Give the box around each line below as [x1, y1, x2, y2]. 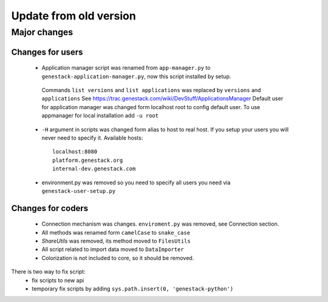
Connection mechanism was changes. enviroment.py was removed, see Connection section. [41, 220, 279, 227]
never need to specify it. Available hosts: [41, 134, 143, 141]
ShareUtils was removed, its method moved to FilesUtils [41, 237, 191, 245]
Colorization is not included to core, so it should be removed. [41, 254, 194, 261]
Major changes [11, 27, 73, 38]
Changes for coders [11, 203, 88, 213]
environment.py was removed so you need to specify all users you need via [41, 179, 231, 186]
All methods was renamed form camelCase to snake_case [41, 229, 191, 236]
